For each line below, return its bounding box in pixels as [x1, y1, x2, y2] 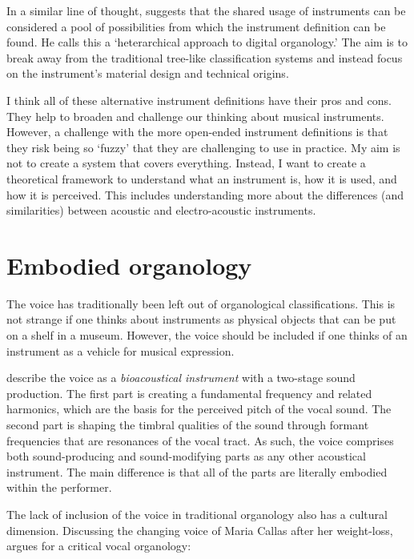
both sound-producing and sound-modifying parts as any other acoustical [6, 448, 366, 464]
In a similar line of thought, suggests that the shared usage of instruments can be [6, 2, 406, 18]
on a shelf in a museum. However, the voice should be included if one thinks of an [6, 327, 408, 344]
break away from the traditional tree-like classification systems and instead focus [6, 49, 403, 66]
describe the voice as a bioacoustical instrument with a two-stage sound [6, 369, 356, 386]
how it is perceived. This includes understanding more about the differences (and [6, 186, 404, 203]
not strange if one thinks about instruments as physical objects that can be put [6, 311, 396, 328]
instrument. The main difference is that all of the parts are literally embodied [6, 463, 388, 480]
